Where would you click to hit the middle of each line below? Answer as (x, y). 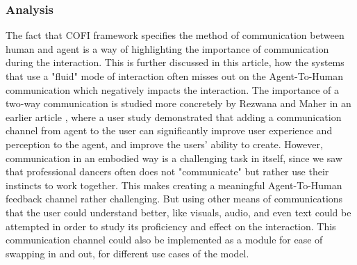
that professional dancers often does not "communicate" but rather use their (167, 171)
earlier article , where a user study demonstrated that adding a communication (174, 117)
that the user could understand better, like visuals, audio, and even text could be (178, 212)
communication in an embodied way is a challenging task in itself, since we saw (174, 158)
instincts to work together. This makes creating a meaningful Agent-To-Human (174, 185)
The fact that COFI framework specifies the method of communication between (175, 35)
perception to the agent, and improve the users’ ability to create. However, (164, 144)
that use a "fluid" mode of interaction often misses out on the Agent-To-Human (175, 76)
